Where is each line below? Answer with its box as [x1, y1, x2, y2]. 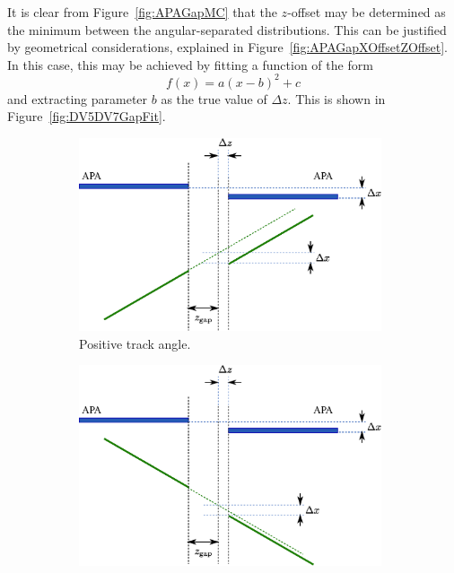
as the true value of [161, 89, 267, 108]
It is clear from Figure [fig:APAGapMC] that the [7, 3, 277, 21]
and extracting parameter [7, 89, 148, 108]
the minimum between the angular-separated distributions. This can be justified [7, 20, 447, 39]
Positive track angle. [79, 334, 191, 352]
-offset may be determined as [287, 3, 446, 21]
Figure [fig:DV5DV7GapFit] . [7, 107, 166, 126]
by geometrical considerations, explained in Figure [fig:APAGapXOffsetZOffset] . [7, 38, 448, 56]
